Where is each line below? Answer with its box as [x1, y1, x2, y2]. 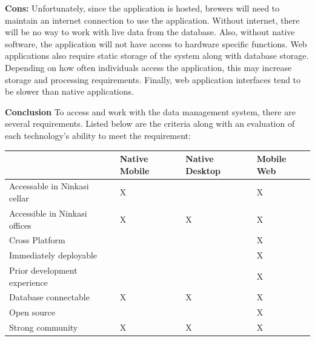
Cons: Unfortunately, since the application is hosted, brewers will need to [5, 2, 280, 14]
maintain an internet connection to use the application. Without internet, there [5, 13, 300, 26]
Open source [9, 306, 55, 319]
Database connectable [9, 291, 90, 303]
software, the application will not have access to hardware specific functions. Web [5, 37, 307, 50]
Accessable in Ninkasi [9, 180, 89, 192]
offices [9, 218, 31, 231]
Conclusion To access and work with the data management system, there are [5, 105, 296, 118]
